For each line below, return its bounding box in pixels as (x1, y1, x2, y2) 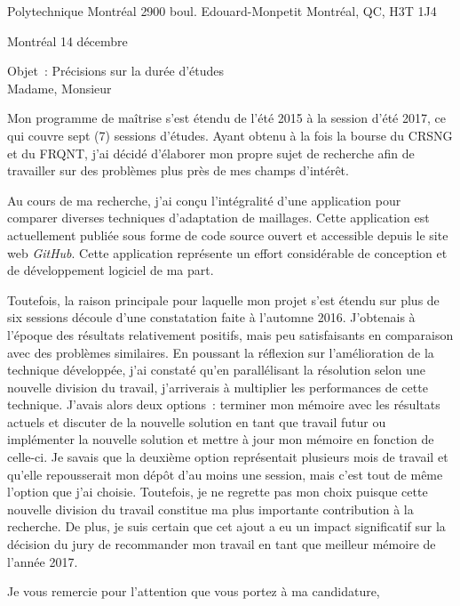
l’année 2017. (7, 552, 78, 570)
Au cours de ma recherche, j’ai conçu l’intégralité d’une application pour (7, 190, 401, 209)
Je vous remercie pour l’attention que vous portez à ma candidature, (7, 582, 380, 601)
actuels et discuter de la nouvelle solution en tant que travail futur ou (7, 412, 386, 431)
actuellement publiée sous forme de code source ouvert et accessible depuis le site (7, 225, 448, 244)
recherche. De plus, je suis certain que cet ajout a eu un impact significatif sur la (7, 517, 446, 536)
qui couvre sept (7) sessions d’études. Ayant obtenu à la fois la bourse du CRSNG (7, 125, 453, 144)
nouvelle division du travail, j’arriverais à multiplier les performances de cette (7, 377, 428, 396)
